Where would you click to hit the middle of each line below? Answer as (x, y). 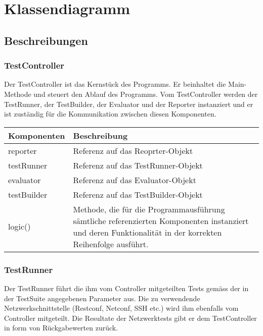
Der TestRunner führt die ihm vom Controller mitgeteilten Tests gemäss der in (126, 288)
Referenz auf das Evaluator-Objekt (135, 180)
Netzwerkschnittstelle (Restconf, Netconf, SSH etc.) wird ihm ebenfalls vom (121, 308)
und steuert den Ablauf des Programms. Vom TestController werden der (146, 94)
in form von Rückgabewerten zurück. (61, 328)
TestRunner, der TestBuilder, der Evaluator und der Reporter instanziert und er (129, 104)
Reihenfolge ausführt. (111, 244)
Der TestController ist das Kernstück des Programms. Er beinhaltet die (115, 84)
